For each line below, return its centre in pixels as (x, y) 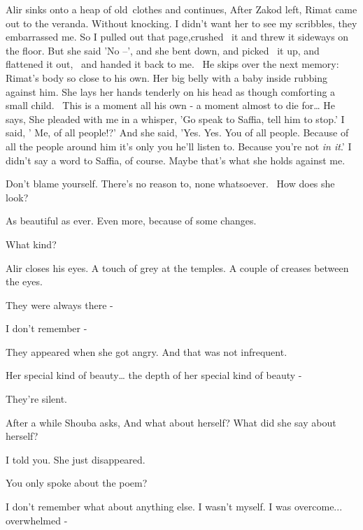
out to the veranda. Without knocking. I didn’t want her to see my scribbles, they (181, 23)
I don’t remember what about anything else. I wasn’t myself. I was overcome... (174, 507)
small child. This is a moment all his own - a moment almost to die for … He (170, 105)
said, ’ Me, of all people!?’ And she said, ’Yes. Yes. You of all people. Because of (177, 132)
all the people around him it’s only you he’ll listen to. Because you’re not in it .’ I (179, 146)
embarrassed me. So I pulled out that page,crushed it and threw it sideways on (177, 37)
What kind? (31, 244)
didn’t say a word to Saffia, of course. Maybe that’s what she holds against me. (176, 160)
